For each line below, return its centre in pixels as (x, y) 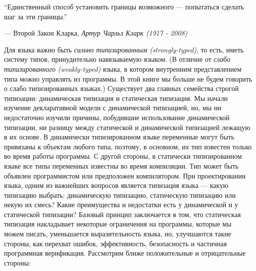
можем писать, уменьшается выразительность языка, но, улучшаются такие (118, 234)
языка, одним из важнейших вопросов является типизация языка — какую (116, 185)
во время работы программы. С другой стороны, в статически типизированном (123, 156)
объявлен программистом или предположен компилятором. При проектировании (125, 175)
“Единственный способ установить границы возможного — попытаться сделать (124, 6)
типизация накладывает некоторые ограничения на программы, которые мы (118, 224)
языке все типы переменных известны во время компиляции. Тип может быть (121, 165)
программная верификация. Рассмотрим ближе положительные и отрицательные (125, 253)
